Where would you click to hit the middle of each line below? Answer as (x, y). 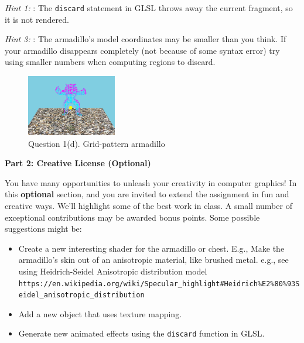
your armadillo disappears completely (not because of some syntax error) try (142, 50)
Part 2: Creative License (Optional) (78, 163)
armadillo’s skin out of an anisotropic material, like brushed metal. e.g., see (153, 260)
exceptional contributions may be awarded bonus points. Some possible (132, 217)
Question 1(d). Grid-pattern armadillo (97, 143)
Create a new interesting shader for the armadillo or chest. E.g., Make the (151, 248)
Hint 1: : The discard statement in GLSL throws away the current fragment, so (149, 8)
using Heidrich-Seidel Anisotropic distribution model (113, 271)
